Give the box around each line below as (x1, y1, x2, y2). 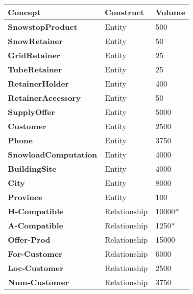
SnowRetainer (8, 35, 63, 46)
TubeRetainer (8, 64, 62, 75)
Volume (155, 6, 186, 18)
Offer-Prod (8, 234, 50, 245)
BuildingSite (8, 163, 57, 174)
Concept (8, 6, 41, 18)
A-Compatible (8, 220, 64, 231)
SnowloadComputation (8, 149, 97, 160)
